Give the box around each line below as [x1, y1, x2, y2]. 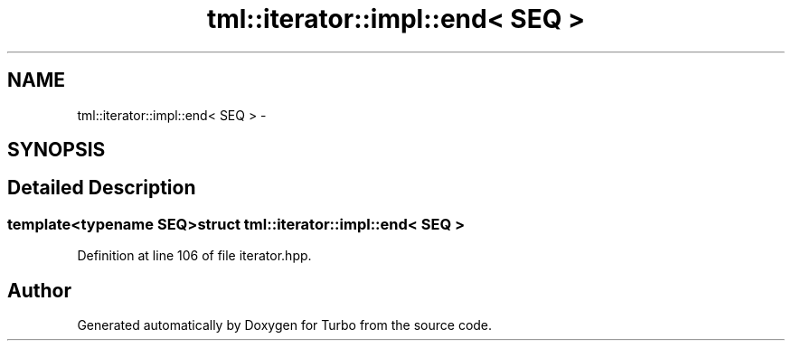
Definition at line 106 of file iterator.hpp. [77, 248, 312, 264]
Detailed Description [7, 176, 196, 200]
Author [7, 278, 71, 302]
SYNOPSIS [7, 138, 106, 162]
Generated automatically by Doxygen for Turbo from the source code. [77, 317, 493, 334]
